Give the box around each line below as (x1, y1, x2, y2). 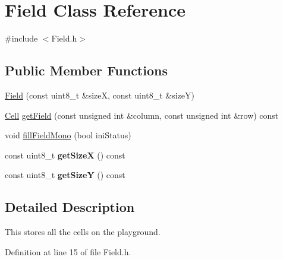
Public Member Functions (5, 61, 168, 80)
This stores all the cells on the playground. (5, 226, 161, 238)
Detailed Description (5, 198, 135, 216)
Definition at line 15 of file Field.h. (5, 245, 131, 258)
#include (5, 32, 38, 45)
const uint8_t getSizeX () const (5, 148, 125, 161)
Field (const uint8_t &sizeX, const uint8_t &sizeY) (5, 88, 195, 101)
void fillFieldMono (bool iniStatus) (5, 129, 131, 141)
